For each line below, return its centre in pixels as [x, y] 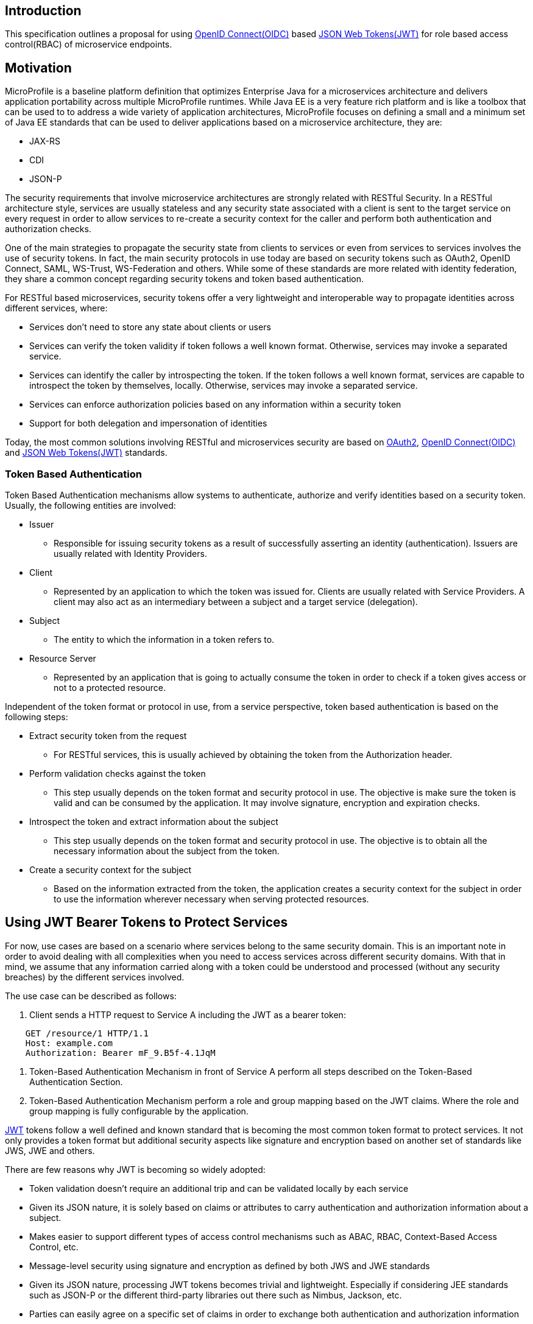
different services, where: [56, 308]
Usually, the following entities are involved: [90, 506]
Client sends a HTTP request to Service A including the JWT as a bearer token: [188, 1014]
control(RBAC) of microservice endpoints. [89, 44]
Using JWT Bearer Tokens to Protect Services [146, 922]
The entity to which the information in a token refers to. [164, 640]
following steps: [37, 717]
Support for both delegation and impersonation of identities [148, 423]
